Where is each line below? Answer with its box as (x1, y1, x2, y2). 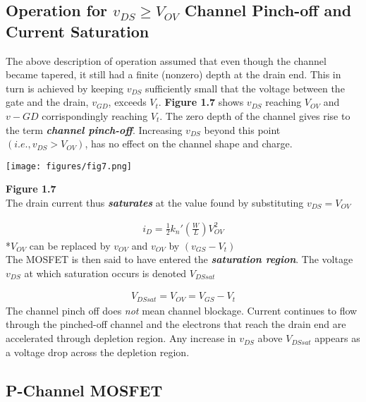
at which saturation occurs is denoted (24, 265, 187, 280)
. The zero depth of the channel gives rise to (159, 108, 350, 123)
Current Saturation (6, 20, 150, 42)
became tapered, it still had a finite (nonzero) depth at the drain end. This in (6, 67, 341, 82)
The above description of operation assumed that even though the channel (6, 53, 327, 68)
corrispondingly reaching (42, 108, 148, 123)
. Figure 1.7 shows (158, 95, 244, 109)
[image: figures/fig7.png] (6, 161, 132, 171)
